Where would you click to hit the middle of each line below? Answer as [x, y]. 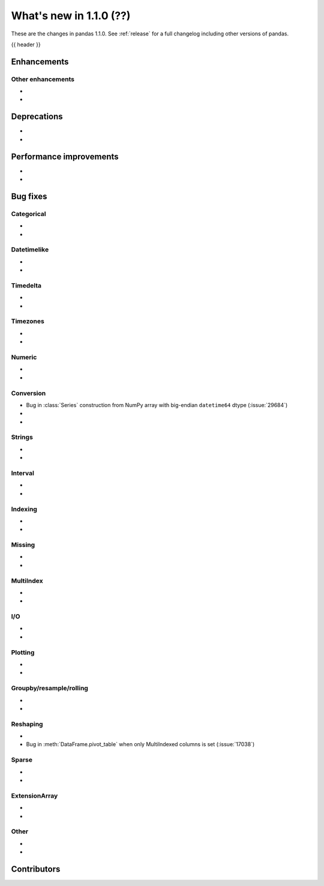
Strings [22, 437]
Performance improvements [65, 156]
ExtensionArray [34, 795]
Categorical [28, 214]
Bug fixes [29, 196]
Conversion [28, 393]
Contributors [36, 869]
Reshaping [27, 724]
